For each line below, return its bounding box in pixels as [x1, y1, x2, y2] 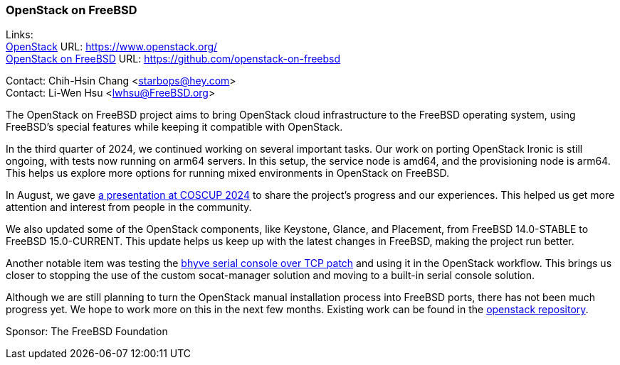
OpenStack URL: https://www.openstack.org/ [6, 40, 218, 53]
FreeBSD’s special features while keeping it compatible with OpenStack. [6, 121, 343, 134]
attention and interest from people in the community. [6, 201, 252, 214]
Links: [6, 28, 33, 41]
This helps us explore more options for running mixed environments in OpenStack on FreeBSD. [6, 167, 449, 180]
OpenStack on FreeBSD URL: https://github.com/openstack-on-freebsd [6, 53, 341, 65]
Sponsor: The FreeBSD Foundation [6, 325, 168, 338]
